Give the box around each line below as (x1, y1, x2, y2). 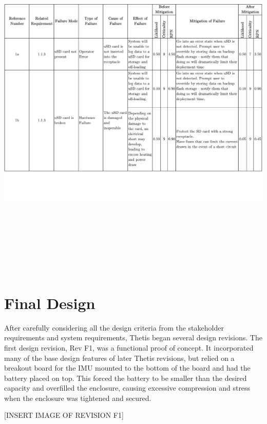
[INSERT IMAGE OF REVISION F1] (4, 410, 124, 420)
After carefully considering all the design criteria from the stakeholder (4, 322, 224, 333)
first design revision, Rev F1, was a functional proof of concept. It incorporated (4, 342, 254, 353)
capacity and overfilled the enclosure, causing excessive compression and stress (4, 382, 251, 393)
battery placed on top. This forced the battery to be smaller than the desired (4, 372, 247, 383)
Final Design (4, 292, 96, 313)
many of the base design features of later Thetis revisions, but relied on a (4, 352, 235, 363)
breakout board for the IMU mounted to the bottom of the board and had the (4, 362, 251, 373)
